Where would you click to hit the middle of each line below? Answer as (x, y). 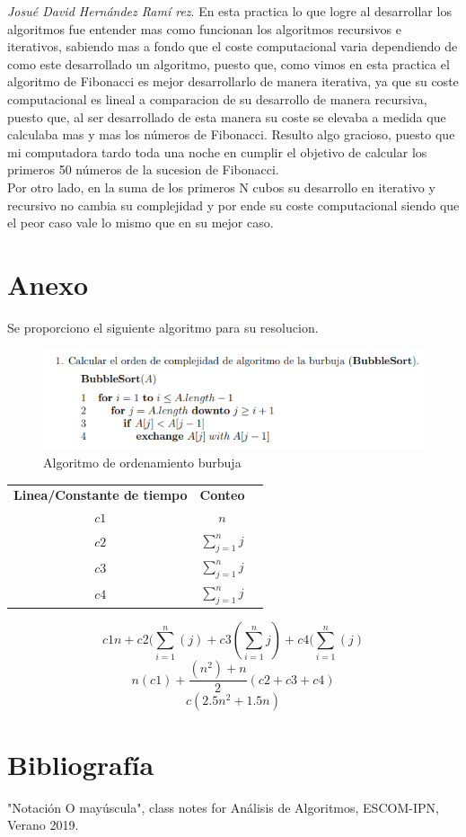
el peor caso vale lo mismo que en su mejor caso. (141, 223)
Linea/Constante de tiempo (101, 495)
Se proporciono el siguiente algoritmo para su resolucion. (163, 327)
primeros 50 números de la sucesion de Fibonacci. (143, 169)
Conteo (222, 495)
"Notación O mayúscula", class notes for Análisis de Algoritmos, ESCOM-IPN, (223, 807)
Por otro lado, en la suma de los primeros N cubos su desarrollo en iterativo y (221, 187)
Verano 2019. (43, 825)
